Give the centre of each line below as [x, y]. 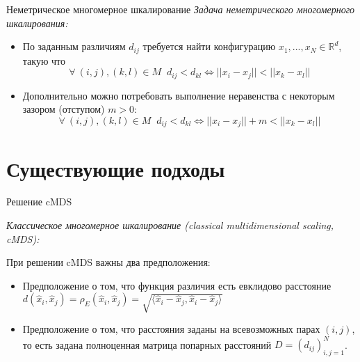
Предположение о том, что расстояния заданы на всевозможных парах [171, 328]
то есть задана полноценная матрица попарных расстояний [147, 344]
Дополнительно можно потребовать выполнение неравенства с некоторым [179, 95]
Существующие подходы [116, 168]
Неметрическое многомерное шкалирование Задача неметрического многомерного [181, 9]
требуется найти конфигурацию [209, 46]
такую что [44, 60]
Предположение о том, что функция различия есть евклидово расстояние [177, 285]
